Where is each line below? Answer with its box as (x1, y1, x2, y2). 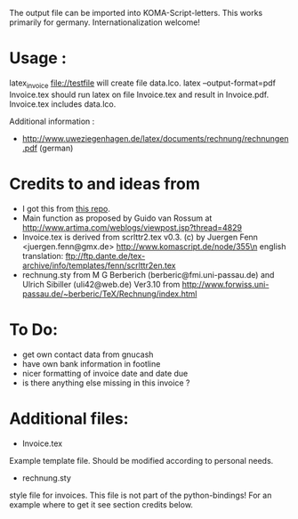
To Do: (9, 320, 59, 339)
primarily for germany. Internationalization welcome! (9, 17, 200, 28)
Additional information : (9, 116, 95, 126)
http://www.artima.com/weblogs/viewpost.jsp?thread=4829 (21, 222, 243, 232)
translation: (21, 250, 64, 261)
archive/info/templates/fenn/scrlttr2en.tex (21, 260, 176, 271)
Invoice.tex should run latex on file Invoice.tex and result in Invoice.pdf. (9, 89, 270, 100)
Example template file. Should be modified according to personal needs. (9, 455, 274, 466)
